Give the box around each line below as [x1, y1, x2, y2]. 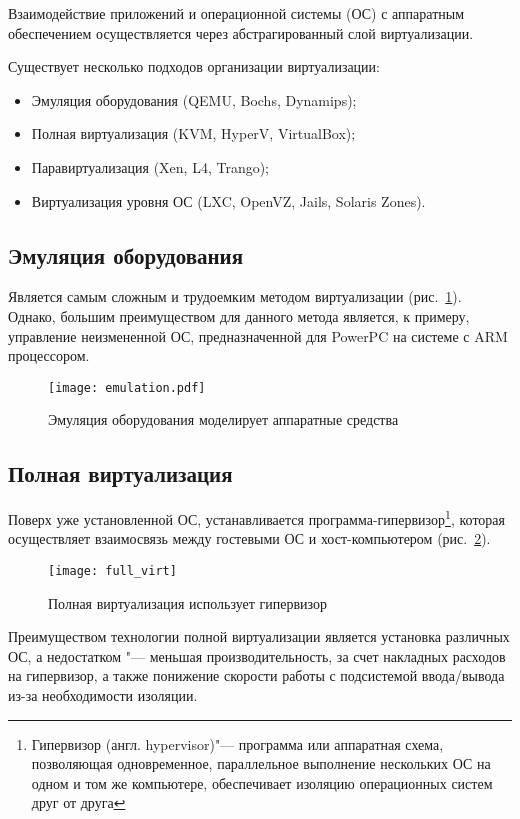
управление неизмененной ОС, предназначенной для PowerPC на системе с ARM [8, 325, 508, 346]
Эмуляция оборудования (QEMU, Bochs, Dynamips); [31, 89, 357, 110]
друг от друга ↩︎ [31, 792, 126, 813]
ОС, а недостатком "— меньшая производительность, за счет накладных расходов [8, 645, 506, 666]
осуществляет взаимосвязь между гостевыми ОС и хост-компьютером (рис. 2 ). [8, 528, 491, 549]
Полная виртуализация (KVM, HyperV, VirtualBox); [31, 123, 356, 144]
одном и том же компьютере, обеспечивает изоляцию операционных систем [31, 772, 493, 793]
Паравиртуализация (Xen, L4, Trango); [31, 156, 270, 177]
